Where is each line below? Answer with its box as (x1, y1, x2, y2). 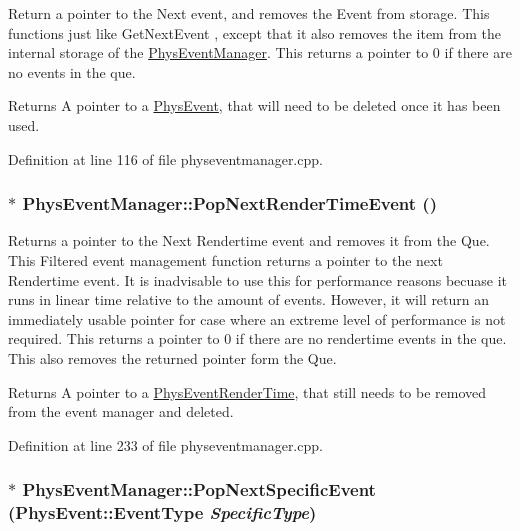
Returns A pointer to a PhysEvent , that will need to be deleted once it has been (8, 95, 501, 116)
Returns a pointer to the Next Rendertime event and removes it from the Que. (8, 230, 490, 251)
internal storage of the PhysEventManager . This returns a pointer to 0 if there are (8, 42, 512, 63)
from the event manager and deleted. (8, 401, 234, 422)
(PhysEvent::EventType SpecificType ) (8, 500, 317, 525)
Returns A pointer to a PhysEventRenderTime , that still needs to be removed (8, 381, 487, 402)
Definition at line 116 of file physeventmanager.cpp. (8, 148, 323, 169)
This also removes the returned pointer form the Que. (8, 347, 337, 368)
